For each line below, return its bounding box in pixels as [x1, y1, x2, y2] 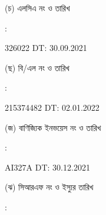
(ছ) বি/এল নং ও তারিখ [5, 61, 69, 73]
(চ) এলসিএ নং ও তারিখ [5, 2, 70, 14]
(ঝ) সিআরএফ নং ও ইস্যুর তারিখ [5, 181, 94, 193]
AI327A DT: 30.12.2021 [5, 161, 90, 173]
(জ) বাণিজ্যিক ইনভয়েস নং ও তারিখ [5, 121, 101, 133]
